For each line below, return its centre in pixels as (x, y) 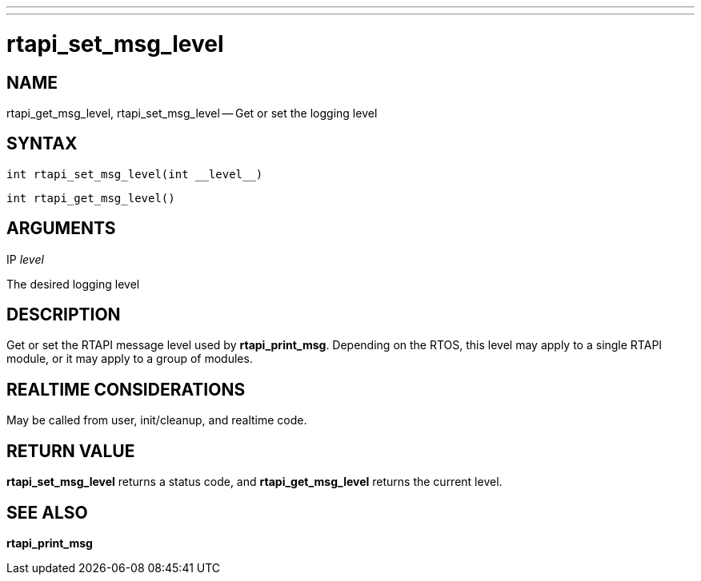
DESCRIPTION (64, 315)
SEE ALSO (47, 512)
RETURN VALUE (71, 451)
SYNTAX (42, 144)
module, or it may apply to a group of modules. (130, 359)
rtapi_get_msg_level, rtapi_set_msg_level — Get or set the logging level (192, 113)
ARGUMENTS (61, 229)
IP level (25, 259)
